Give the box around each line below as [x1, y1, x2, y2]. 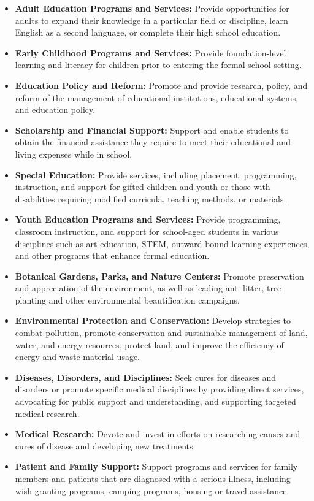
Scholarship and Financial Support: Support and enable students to [15, 123, 289, 136]
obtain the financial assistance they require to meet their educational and [15, 136, 291, 148]
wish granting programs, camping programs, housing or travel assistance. [15, 484, 289, 497]
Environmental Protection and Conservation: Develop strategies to [15, 314, 291, 327]
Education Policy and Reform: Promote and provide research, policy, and [15, 78, 308, 91]
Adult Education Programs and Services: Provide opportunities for [15, 2, 289, 14]
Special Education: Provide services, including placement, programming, [15, 168, 297, 181]
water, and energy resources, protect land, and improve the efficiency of [15, 338, 284, 351]
